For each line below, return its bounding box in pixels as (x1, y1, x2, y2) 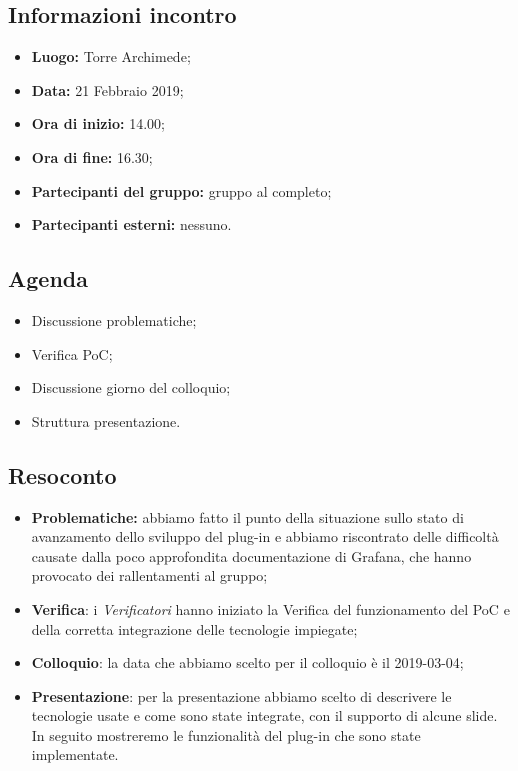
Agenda (8, 263, 88, 294)
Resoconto (8, 459, 117, 490)
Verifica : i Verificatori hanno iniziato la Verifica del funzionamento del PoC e (31, 598, 510, 619)
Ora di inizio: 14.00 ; (31, 113, 165, 134)
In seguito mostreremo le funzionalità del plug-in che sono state (31, 724, 421, 745)
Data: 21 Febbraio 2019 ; (31, 79, 184, 100)
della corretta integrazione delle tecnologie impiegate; (31, 618, 358, 639)
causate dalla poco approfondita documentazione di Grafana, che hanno (31, 545, 472, 566)
